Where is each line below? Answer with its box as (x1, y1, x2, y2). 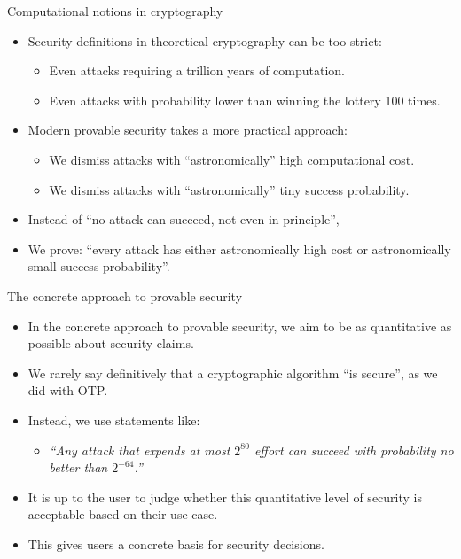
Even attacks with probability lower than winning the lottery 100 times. (49, 90, 441, 109)
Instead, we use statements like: (27, 410, 200, 429)
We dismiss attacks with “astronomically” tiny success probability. (49, 180, 410, 198)
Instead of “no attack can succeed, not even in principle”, (27, 210, 340, 229)
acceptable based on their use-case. (27, 505, 218, 524)
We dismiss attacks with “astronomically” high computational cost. (49, 150, 415, 168)
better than (49, 458, 108, 477)
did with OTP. (27, 381, 108, 400)
